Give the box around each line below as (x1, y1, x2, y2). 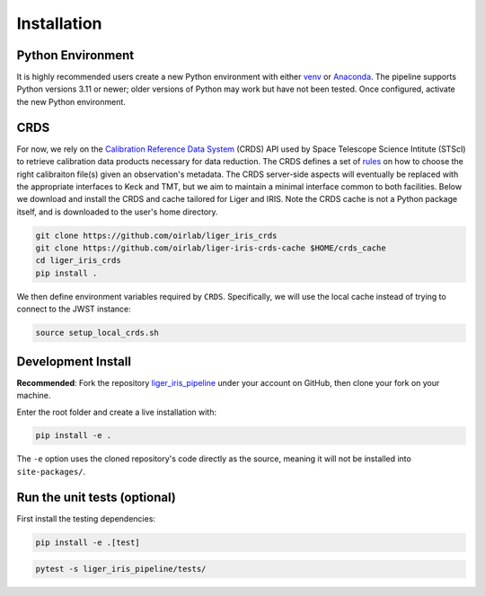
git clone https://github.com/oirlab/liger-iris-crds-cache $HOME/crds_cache (35, 243, 386, 253)
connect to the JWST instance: (16, 303, 132, 314)
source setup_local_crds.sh (35, 328, 159, 338)
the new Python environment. (16, 96, 126, 107)
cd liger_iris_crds (35, 256, 121, 266)
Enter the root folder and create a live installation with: (16, 407, 217, 417)
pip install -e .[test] (35, 537, 141, 548)
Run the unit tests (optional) (16, 489, 177, 504)
